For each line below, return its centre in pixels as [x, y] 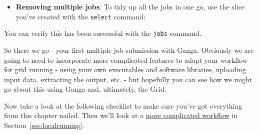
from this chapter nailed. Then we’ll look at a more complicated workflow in [121, 115]
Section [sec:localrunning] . [44, 125]
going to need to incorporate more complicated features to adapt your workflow [126, 60]
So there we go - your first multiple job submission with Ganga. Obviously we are [129, 50]
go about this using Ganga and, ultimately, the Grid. [85, 89]
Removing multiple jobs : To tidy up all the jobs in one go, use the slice [130, 6]
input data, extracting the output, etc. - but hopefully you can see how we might [128, 79]
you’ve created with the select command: [81, 16]
